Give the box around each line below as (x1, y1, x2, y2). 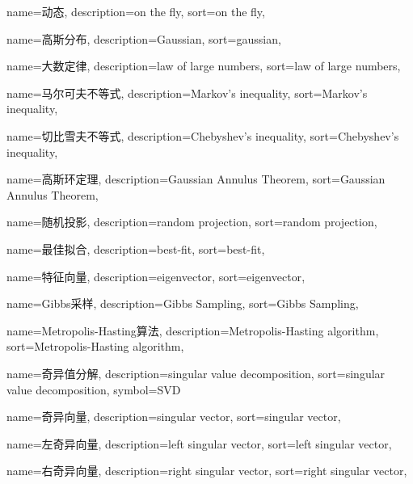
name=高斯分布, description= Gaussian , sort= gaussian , (6, 30, 281, 47)
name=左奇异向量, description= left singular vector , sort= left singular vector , (6, 435, 392, 452)
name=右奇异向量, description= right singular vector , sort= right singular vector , (6, 462, 407, 479)
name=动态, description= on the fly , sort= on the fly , (6, 3, 265, 19)
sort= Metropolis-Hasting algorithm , (6, 338, 184, 355)
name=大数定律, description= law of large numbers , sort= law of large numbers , (6, 57, 401, 74)
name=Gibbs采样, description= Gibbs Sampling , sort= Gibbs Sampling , (6, 295, 359, 312)
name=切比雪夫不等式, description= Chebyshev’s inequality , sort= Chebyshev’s (6, 127, 399, 144)
